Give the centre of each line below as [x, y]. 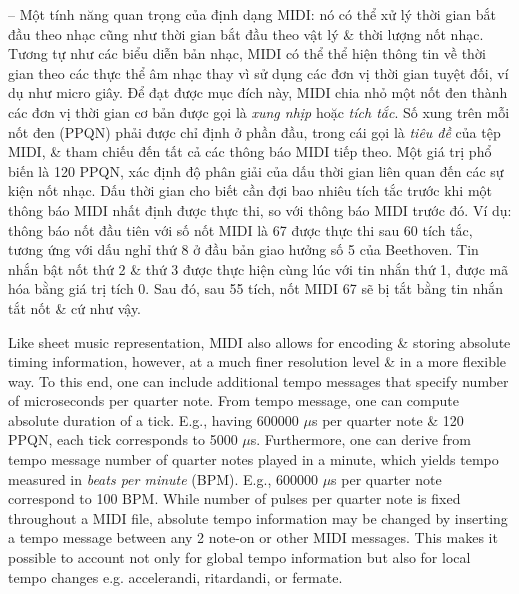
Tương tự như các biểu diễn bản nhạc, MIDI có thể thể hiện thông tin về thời [247, 53]
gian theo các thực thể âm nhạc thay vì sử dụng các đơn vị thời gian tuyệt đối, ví [258, 72]
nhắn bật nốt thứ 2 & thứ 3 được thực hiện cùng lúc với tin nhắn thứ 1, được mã [258, 268]
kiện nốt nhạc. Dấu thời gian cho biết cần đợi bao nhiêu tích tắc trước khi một [250, 190]
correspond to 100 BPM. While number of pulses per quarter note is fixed [234, 498]
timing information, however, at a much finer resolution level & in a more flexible [257, 361]
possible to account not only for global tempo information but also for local [239, 557]
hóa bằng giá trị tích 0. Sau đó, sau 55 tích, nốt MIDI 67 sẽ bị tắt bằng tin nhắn [256, 288]
